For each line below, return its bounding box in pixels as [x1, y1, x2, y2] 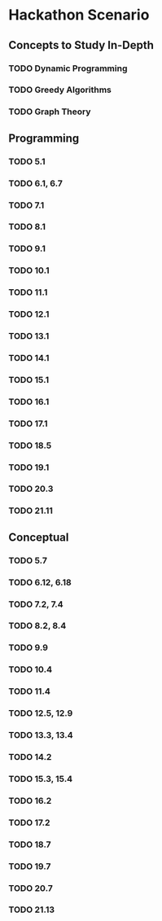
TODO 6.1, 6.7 [8, 178, 63, 189]
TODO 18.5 [8, 440, 52, 451]
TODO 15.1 [8, 374, 50, 385]
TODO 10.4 [8, 664, 53, 675]
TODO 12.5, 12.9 [8, 708, 73, 719]
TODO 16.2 [8, 795, 52, 806]
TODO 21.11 [8, 505, 53, 516]
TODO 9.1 [8, 243, 46, 254]
